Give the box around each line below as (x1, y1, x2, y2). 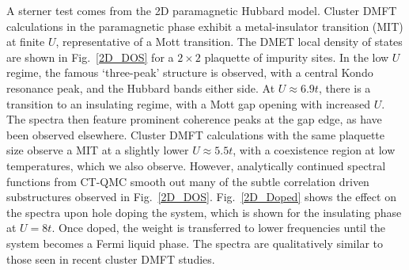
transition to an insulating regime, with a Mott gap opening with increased (6, 95, 371, 112)
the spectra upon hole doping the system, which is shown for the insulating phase (6, 203, 402, 220)
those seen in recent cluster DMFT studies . (6, 250, 215, 267)
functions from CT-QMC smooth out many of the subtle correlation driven (6, 173, 369, 189)
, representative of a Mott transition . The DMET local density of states (55, 33, 403, 50)
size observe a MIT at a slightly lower (6, 142, 189, 158)
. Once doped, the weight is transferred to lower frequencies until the (51, 219, 385, 236)
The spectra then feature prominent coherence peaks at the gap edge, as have (6, 111, 382, 127)
